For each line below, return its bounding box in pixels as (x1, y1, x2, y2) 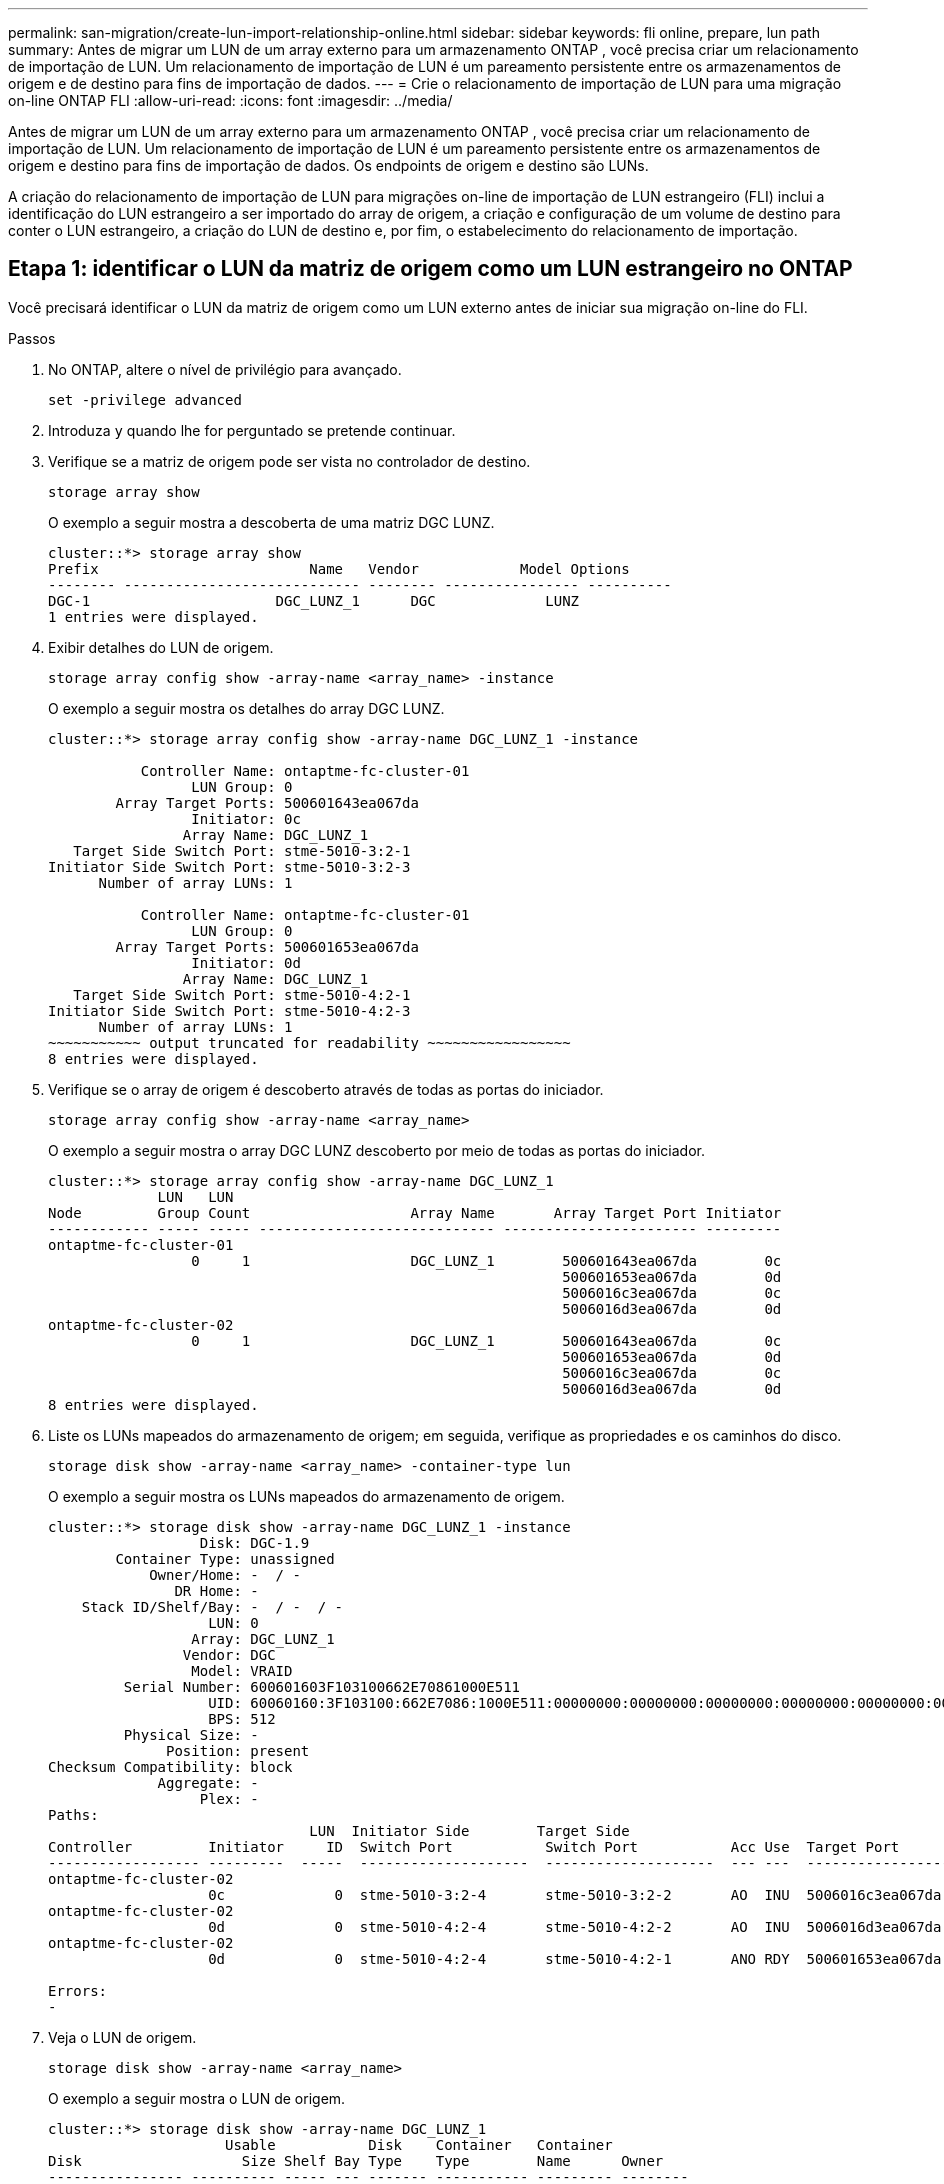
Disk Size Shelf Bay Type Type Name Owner (48, 2152, 664, 2169)
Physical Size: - (123, 1726, 259, 1743)
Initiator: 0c (191, 810, 301, 827)
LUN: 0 (208, 1614, 259, 1631)
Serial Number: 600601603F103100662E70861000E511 (123, 1678, 521, 1695)
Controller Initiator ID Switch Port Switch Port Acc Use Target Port (48, 1838, 900, 1855)
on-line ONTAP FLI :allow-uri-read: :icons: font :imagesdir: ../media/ (8, 92, 453, 109)
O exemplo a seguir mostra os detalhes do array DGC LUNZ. (48, 699, 445, 717)
